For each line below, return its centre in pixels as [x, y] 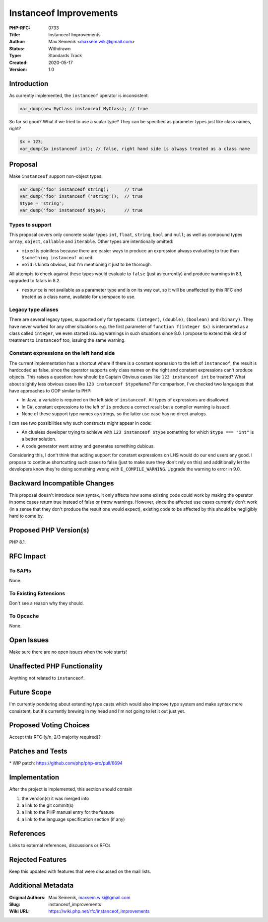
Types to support [30, 225]
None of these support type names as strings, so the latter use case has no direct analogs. [114, 414]
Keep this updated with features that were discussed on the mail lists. [80, 871]
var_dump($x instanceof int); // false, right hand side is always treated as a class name [135, 149]
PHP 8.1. [18, 542]
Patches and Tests [38, 751]
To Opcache [24, 616]
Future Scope [30, 692]
